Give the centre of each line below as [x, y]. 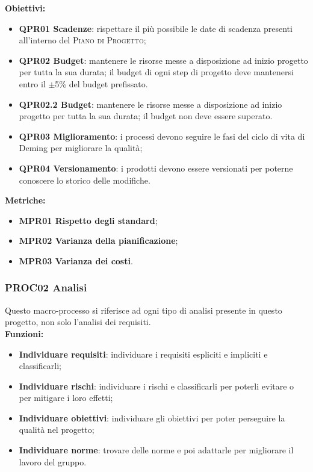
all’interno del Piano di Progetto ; [82, 40]
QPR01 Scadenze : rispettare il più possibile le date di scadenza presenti [156, 28]
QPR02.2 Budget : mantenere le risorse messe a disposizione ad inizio [150, 104]
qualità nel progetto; [57, 430]
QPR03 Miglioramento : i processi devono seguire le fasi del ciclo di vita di [162, 136]
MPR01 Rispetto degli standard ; [88, 220]
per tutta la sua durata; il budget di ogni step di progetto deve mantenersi [156, 72]
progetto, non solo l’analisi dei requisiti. [78, 322]
